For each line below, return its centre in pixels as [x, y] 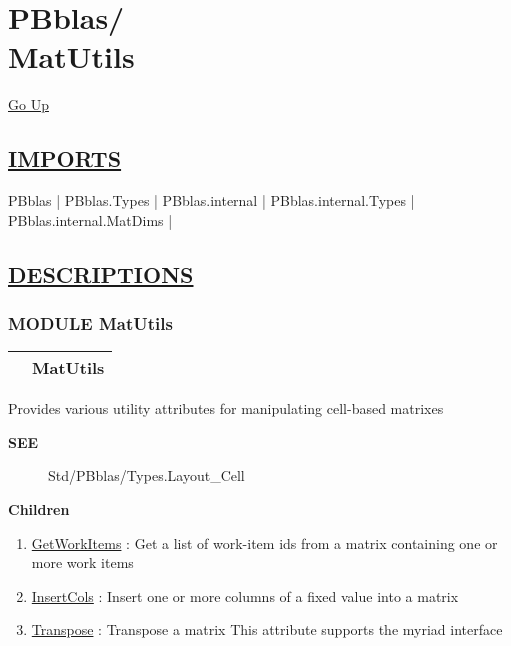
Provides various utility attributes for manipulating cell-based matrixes [226, 408]
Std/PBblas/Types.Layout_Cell [146, 475]
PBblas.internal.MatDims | [90, 219]
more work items [82, 562]
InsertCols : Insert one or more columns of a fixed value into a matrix [245, 595]
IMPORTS [65, 158]
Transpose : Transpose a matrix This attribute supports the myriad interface [267, 629]
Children [39, 509]
